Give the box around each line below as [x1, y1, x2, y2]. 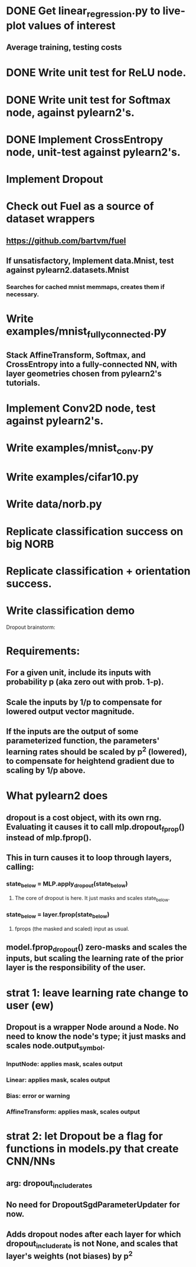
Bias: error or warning [6, 1092, 70, 1100]
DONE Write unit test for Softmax [6, 93, 171, 107]
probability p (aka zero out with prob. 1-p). [6, 677, 164, 687]
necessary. [6, 290, 40, 298]
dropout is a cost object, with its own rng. [6, 812, 162, 822]
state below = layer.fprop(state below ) [6, 911, 110, 920]
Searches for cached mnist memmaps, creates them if [6, 282, 165, 291]
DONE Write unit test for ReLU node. [6, 66, 187, 79]
